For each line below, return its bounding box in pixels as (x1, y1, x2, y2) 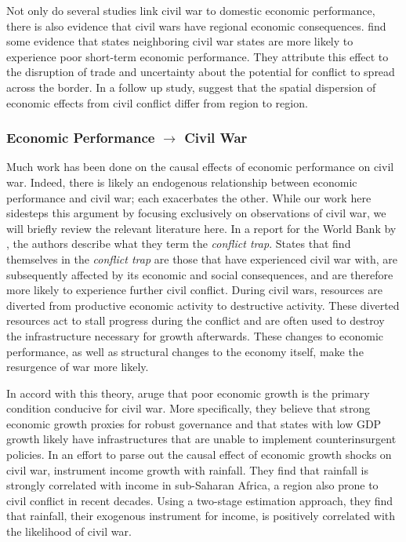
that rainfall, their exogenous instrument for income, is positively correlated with (6, 507, 396, 524)
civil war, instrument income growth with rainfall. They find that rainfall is (6, 461, 369, 478)
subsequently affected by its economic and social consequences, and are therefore (6, 266, 393, 282)
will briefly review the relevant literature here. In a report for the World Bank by (6, 220, 397, 236)
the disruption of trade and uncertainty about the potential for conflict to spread (6, 64, 395, 80)
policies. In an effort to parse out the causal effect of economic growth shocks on (6, 446, 392, 463)
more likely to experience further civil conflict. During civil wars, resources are (6, 282, 382, 298)
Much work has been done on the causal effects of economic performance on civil (6, 158, 394, 175)
